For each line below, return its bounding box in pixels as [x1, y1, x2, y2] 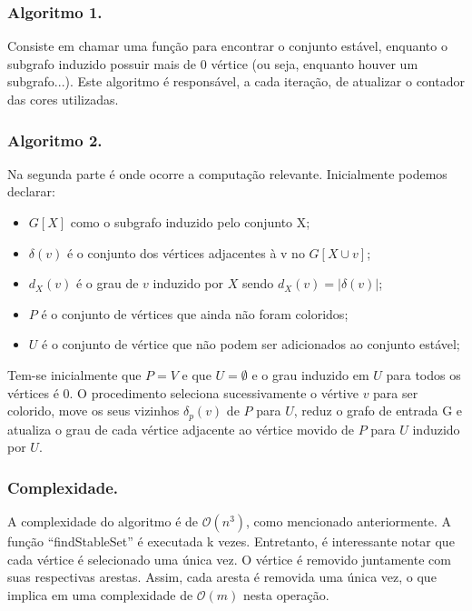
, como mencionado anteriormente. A [246, 512, 452, 531]
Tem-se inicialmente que [7, 365, 142, 384]
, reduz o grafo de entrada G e [293, 401, 463, 420]
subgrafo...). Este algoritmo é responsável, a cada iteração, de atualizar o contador [7, 72, 465, 91]
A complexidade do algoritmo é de [7, 512, 199, 531]
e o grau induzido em [251, 365, 369, 384]
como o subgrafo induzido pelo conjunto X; [70, 213, 310, 231]
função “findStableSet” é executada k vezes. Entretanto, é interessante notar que [7, 532, 455, 551]
